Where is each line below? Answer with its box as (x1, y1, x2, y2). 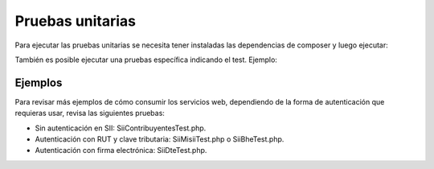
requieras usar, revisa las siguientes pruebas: (14, 109, 165, 118)
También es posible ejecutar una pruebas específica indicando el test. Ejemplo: (14, 55, 277, 64)
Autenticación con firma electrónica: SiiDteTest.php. (35, 146, 207, 155)
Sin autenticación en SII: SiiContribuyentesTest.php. (35, 123, 207, 133)
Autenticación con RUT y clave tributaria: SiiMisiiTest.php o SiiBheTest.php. (35, 134, 285, 144)
